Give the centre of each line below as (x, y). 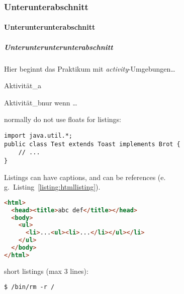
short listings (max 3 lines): (46, 271)
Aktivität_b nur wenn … (41, 102)
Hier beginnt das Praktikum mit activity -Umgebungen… (90, 68)
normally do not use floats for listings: (63, 119)
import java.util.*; (38, 135)
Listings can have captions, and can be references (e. (85, 177)
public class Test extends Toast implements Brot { (92, 144)
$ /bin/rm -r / (29, 287)
